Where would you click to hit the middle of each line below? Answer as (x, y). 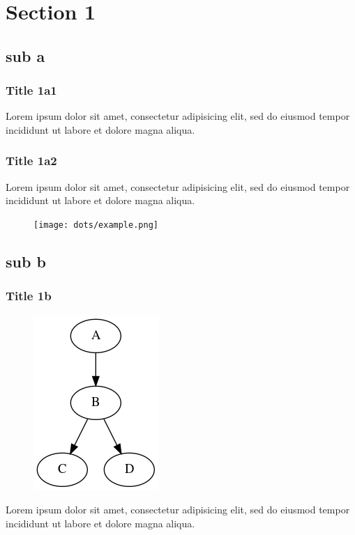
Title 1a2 (31, 161)
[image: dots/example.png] (96, 225)
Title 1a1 (31, 90)
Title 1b (29, 296)
